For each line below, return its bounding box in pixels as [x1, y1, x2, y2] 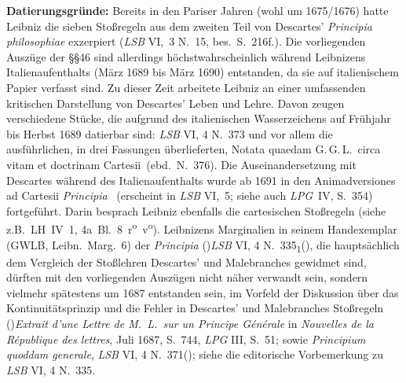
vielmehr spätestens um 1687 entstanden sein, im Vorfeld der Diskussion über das [6, 284, 399, 300]
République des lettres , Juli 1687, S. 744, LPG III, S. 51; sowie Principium [6, 330, 366, 347]
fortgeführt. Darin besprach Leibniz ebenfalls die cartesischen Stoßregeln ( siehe [6, 202, 386, 219]
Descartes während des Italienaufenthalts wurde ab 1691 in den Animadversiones [6, 171, 396, 188]
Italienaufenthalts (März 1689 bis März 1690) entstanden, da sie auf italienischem [6, 64, 399, 80]
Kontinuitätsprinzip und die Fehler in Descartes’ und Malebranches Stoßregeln [6, 300, 384, 316]
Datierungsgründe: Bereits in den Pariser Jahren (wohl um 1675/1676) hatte [6, 2, 389, 18]
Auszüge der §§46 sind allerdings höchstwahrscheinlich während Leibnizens [6, 48, 366, 64]
